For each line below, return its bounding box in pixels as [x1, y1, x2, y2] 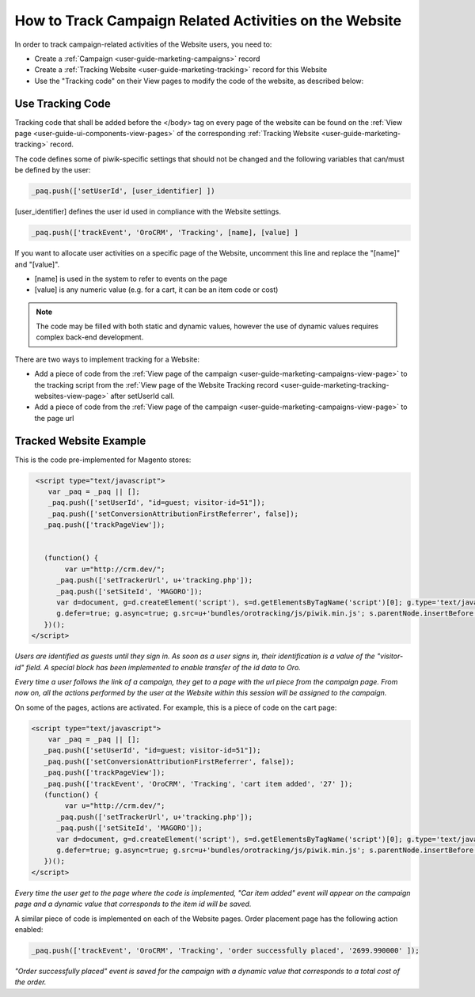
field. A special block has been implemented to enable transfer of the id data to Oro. [25, 662, 301, 672]
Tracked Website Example [14, 434, 146, 447]
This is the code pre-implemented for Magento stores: [14, 455, 192, 464]
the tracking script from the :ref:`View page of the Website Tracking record [34, 380, 279, 389]
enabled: [14, 924, 44, 934]
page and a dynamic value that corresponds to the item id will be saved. [14, 899, 252, 909]
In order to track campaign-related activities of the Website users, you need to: [14, 40, 272, 49]
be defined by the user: [14, 165, 91, 175]
